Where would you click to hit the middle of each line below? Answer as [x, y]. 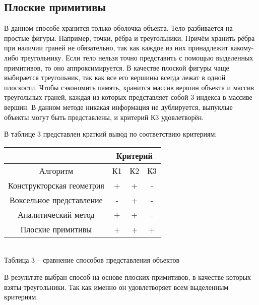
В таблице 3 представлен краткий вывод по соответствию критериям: [111, 134]
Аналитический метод [56, 214]
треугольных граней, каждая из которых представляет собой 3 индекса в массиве [128, 97]
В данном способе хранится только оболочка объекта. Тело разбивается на [118, 28]
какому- [242, 48]
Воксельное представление [56, 200]
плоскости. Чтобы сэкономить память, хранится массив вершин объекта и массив [129, 87]
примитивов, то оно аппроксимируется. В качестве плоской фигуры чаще [117, 67]
